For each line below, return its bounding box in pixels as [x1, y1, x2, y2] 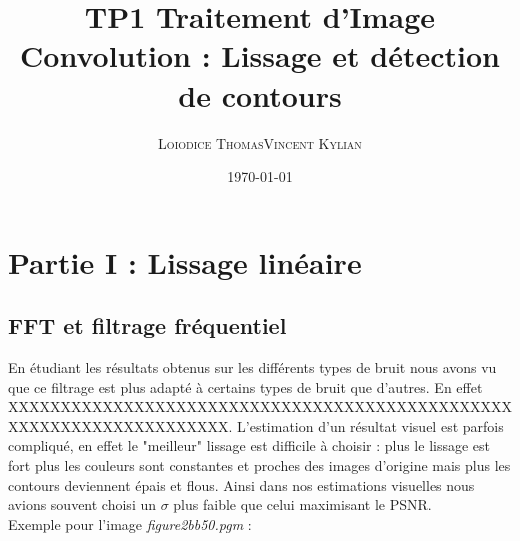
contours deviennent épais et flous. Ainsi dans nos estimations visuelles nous [8, 474, 475, 495]
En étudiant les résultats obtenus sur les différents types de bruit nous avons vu [8, 357, 497, 378]
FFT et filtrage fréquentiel [8, 310, 287, 341]
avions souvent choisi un [8, 494, 157, 515]
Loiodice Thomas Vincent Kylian [158, 132, 362, 153]
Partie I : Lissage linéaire [8, 241, 362, 282]
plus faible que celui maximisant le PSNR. [173, 494, 432, 515]
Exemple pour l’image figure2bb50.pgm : [8, 513, 252, 534]
